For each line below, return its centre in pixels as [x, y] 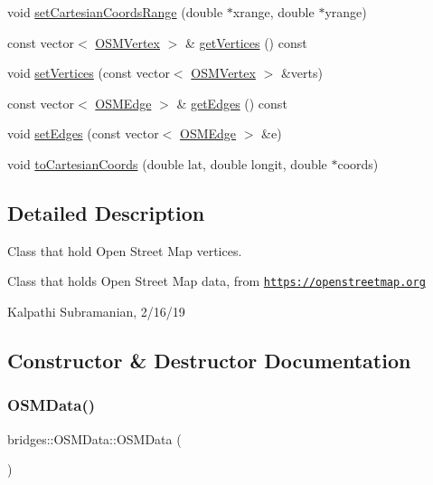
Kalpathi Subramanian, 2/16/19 [96, 312]
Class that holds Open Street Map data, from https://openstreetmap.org [216, 281]
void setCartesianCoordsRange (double [115, 12]
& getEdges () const [232, 103]
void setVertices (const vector [89, 73]
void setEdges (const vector [83, 133]
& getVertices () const [246, 42]
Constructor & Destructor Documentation [209, 360]
